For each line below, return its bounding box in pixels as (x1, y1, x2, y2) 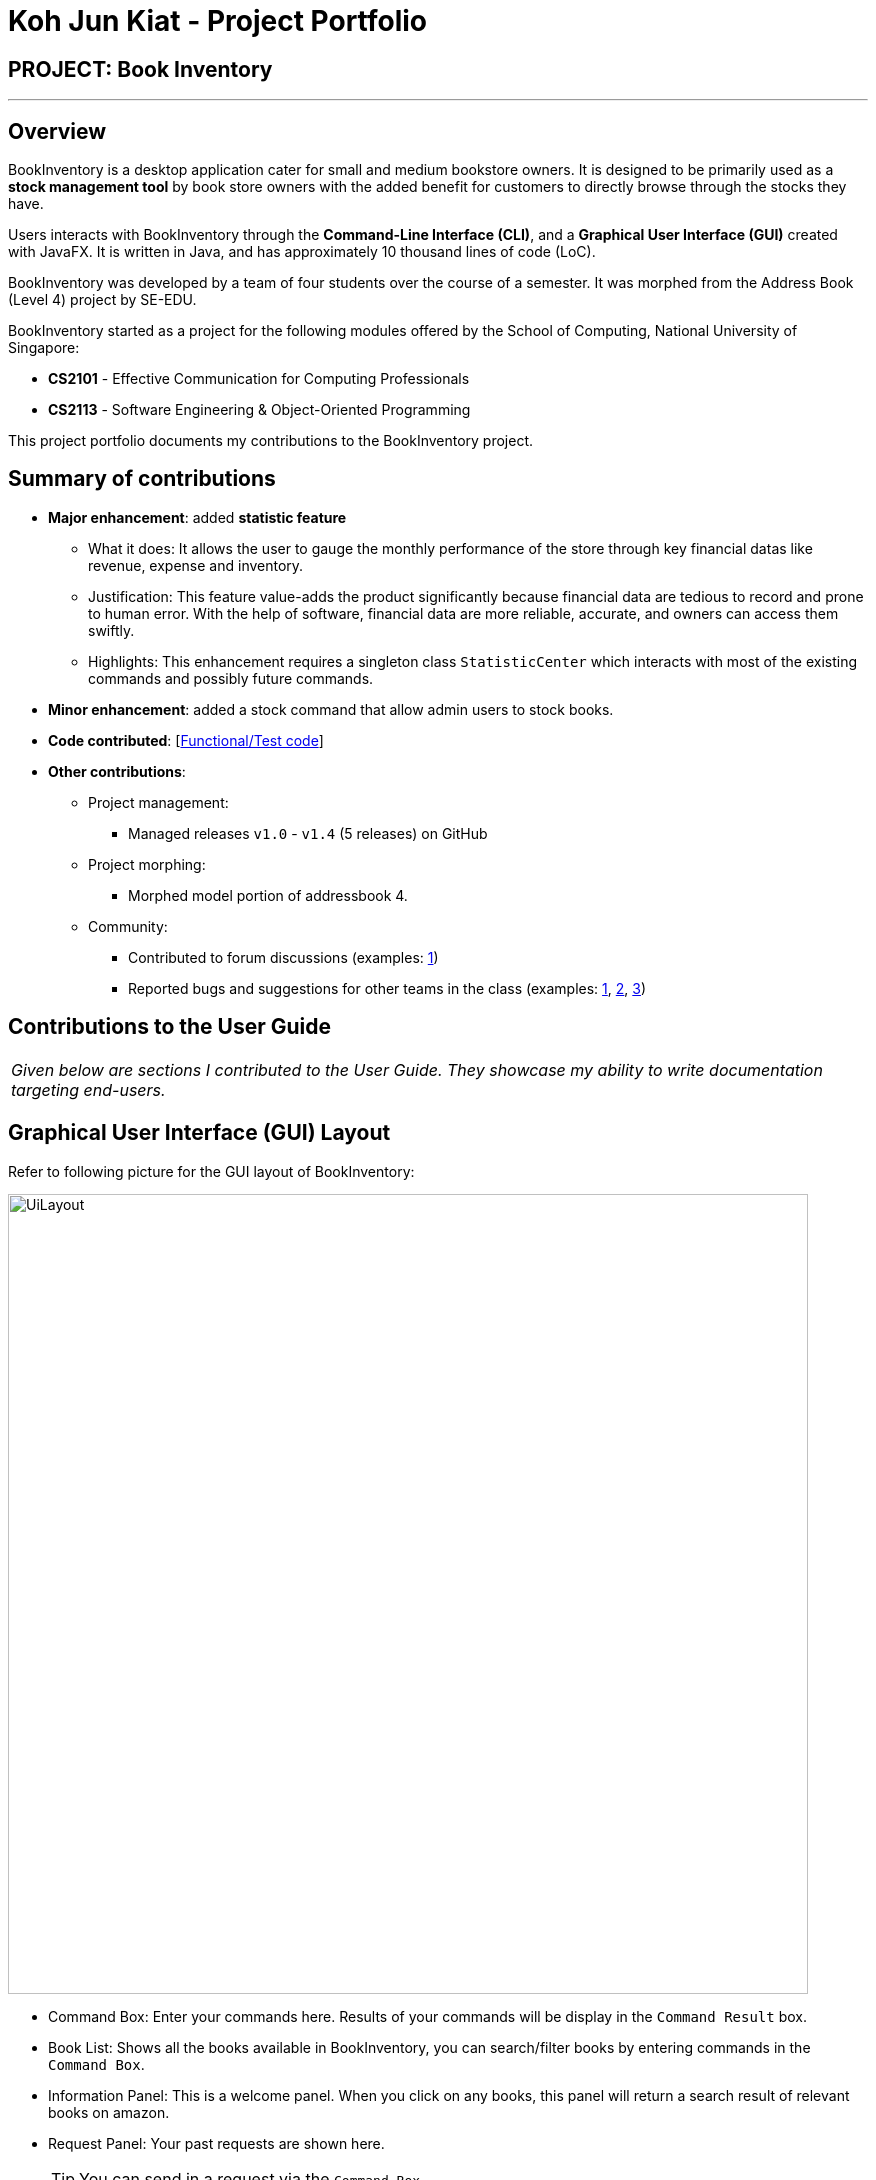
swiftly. (88, 621, 135, 639)
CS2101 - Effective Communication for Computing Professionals (48, 370, 470, 388)
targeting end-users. (11, 1079, 166, 1100)
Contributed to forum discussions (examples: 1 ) (128, 948, 439, 966)
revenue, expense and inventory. (88, 556, 304, 574)
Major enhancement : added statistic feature (48, 508, 347, 526)
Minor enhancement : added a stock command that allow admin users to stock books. (48, 700, 614, 718)
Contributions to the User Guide (8, 1014, 331, 1040)
